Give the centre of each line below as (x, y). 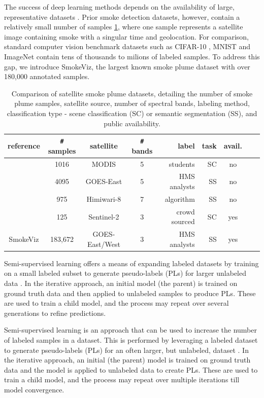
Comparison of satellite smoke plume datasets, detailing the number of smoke (132, 93)
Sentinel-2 (104, 216)
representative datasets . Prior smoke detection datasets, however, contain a (122, 16)
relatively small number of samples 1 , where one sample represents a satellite (124, 27)
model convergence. (34, 389)
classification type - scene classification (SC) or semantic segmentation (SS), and (132, 113)
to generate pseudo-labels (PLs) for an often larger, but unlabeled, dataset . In (126, 350)
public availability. (132, 123)
